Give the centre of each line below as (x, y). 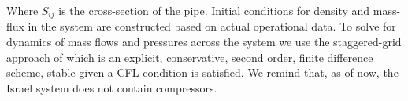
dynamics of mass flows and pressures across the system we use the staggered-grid (204, 42)
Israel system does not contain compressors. (112, 87)
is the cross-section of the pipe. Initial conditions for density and (214, 10)
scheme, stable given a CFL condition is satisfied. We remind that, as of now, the (202, 72)
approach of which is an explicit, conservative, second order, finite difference (190, 57)
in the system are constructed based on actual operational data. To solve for (212, 26)
